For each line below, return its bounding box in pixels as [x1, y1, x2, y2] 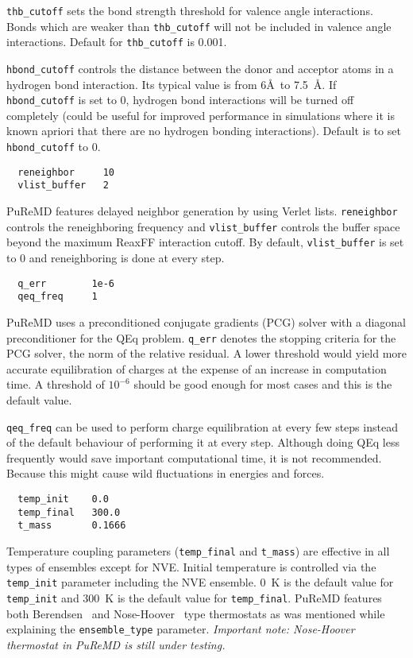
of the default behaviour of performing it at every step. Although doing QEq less [6, 434, 399, 451]
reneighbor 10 [17, 166, 115, 178]
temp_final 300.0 [17, 506, 121, 518]
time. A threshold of [6, 376, 105, 393]
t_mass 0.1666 [17, 520, 126, 532]
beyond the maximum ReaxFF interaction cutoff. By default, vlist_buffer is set [6, 234, 404, 250]
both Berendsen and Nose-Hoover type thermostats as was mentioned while [6, 605, 385, 621]
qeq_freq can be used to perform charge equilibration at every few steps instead [6, 418, 398, 435]
